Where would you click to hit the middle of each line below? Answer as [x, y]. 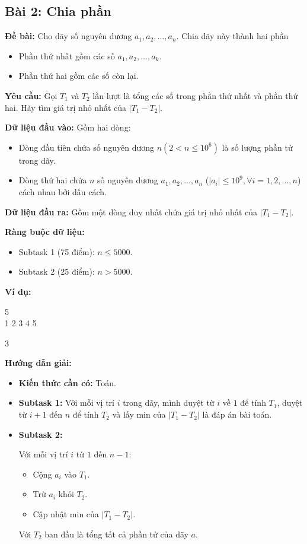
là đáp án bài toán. [237, 414]
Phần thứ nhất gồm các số [67, 55]
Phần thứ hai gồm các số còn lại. [79, 76]
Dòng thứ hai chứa [53, 180]
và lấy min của [139, 414]
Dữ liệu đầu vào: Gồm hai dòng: [68, 127]
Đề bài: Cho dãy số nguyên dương [68, 36]
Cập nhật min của [66, 514]
